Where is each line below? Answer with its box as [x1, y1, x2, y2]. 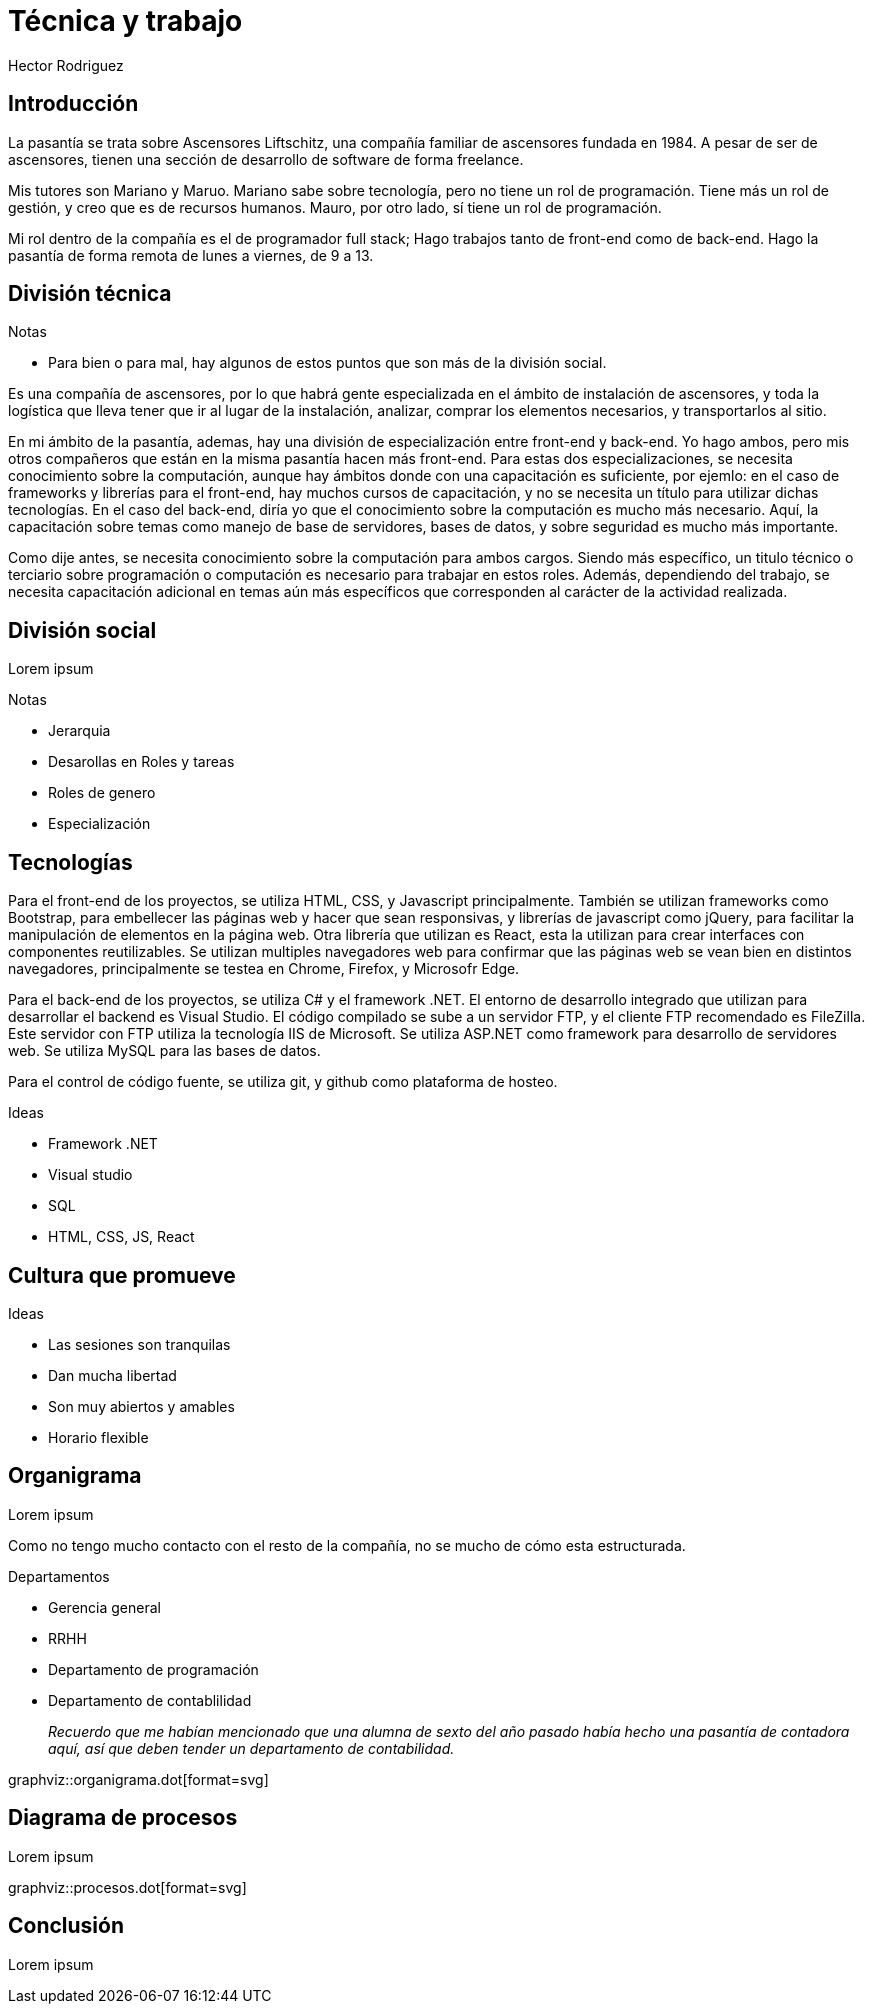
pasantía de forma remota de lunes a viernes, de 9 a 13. [8, 246, 374, 264]
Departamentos [8, 1567, 110, 1585]
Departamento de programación [48, 1660, 259, 1678]
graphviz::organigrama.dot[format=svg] [8, 1770, 269, 1788]
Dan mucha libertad [48, 1366, 177, 1384]
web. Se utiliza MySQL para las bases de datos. [8, 1042, 321, 1060]
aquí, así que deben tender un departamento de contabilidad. [48, 1739, 455, 1757]
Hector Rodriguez [8, 56, 124, 74]
